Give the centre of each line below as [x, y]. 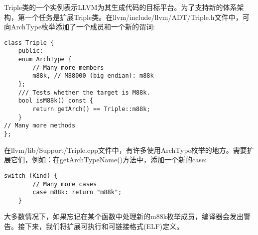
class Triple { [29, 43]
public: [31, 51]
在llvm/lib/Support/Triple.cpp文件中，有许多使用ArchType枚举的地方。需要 [126, 150]
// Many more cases [65, 184]
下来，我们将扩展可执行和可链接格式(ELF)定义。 [104, 226]
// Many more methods [40, 126]
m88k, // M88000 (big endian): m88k [93, 76]
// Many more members [68, 67]
